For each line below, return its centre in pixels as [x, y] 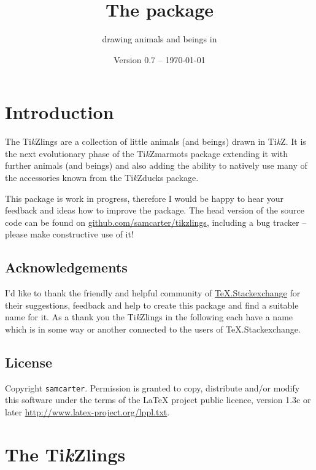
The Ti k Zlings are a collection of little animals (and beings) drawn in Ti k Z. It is [156, 141]
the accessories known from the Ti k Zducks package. [102, 178]
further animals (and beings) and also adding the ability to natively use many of [156, 165]
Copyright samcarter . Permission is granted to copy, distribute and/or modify [152, 387]
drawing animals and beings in [160, 39]
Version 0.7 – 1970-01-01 [160, 59]
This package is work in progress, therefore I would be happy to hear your [145, 198]
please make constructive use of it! [69, 234]
